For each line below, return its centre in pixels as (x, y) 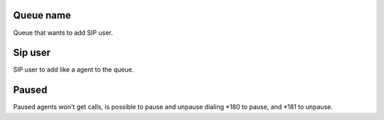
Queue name (42, 15)
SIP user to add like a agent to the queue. (74, 70)
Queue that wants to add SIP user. (63, 33)
